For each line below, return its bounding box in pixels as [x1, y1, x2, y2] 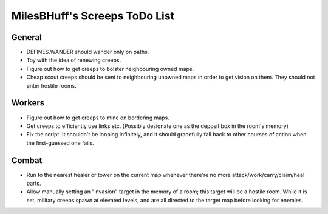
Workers [11, 98, 45, 109]
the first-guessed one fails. [26, 139, 94, 147]
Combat [11, 155, 43, 166]
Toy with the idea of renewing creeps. [26, 56, 121, 64]
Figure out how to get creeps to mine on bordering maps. [26, 114, 169, 121]
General [11, 32, 43, 42]
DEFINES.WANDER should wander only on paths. [26, 48, 149, 56]
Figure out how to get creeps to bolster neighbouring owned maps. [26, 65, 194, 72]
